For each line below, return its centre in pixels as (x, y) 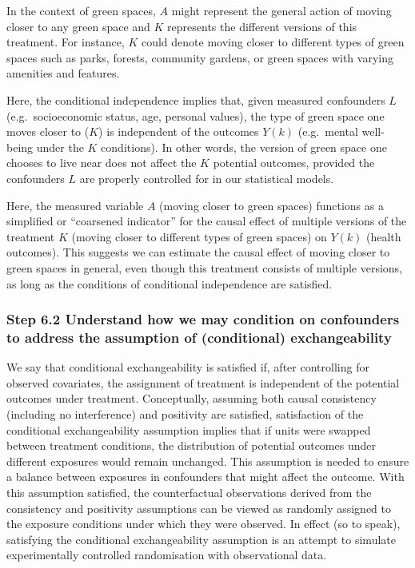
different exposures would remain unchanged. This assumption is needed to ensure (208, 461)
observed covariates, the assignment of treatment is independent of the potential (203, 382)
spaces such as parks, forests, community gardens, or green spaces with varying (200, 57)
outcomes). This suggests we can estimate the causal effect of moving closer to (198, 252)
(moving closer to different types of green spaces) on (199, 236)
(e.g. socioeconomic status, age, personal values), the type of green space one (196, 115)
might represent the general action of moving (281, 10)
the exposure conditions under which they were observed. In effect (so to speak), (204, 524)
